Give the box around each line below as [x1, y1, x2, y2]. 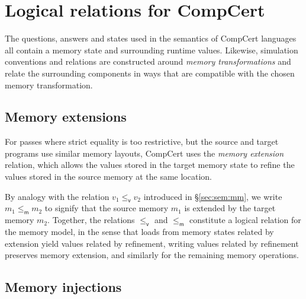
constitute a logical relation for [189, 214, 301, 226]
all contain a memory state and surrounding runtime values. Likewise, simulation [5, 43, 298, 56]
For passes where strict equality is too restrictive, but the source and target [5, 135, 279, 148]
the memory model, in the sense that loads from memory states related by [5, 225, 274, 238]
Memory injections [5, 278, 122, 296]
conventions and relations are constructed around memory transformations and [5, 55, 291, 68]
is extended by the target [184, 202, 276, 214]
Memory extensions [5, 107, 127, 126]
